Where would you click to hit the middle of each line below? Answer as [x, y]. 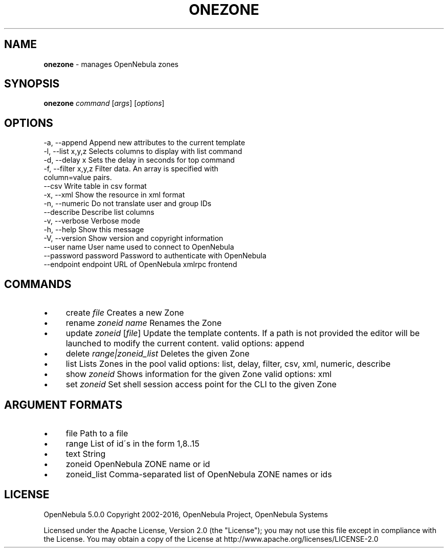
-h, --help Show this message [94, 230]
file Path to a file [97, 433]
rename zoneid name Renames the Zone [144, 323]
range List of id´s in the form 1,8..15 [133, 443]
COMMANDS [38, 284]
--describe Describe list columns [99, 212]
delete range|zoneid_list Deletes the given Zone [158, 354]
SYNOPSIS [32, 84]
